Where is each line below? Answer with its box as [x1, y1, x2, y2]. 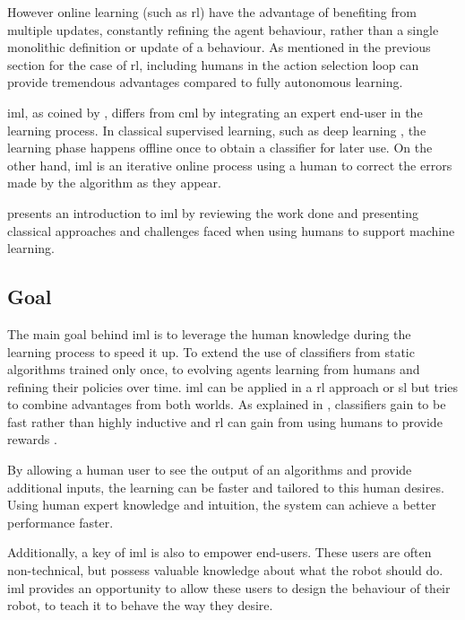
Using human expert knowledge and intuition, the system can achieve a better [7, 495, 436, 514]
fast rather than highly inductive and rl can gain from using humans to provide [7, 412, 443, 431]
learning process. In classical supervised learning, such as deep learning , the [7, 120, 426, 139]
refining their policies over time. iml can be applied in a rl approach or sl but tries [7, 377, 459, 396]
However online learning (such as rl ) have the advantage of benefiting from [7, 3, 417, 21]
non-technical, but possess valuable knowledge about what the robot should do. [7, 561, 443, 580]
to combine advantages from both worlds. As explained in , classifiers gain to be [7, 395, 446, 414]
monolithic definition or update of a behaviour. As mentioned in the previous [7, 38, 431, 57]
